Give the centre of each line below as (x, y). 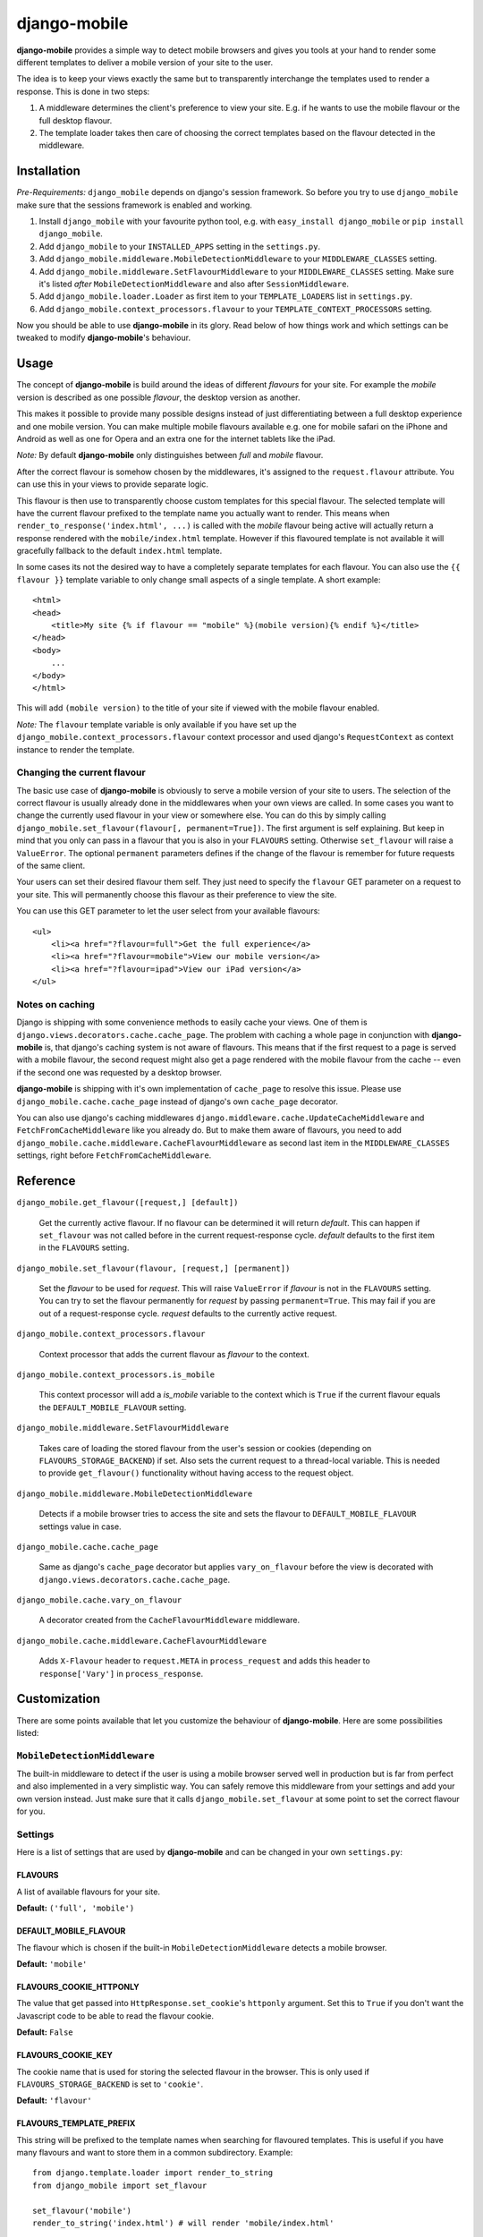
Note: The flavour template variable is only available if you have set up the (157, 724)
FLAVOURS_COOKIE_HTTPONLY (78, 1986)
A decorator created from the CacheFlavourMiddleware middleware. (169, 1620)
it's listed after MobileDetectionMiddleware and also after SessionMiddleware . (194, 284)
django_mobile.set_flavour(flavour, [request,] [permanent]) (153, 1268)
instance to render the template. (76, 749)
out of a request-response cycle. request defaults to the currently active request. (188, 1313)
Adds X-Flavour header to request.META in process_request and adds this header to (204, 1661)
